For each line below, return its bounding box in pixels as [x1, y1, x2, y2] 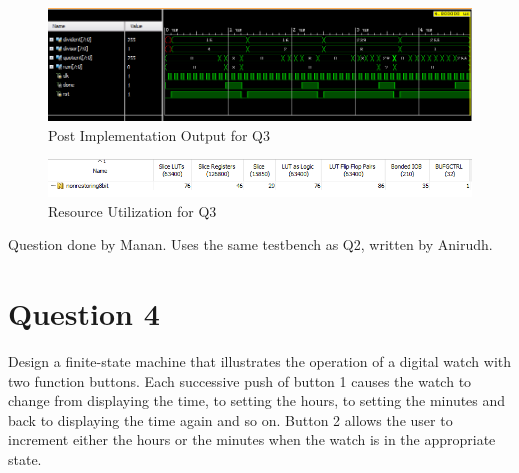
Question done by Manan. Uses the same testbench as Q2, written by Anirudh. [8, 234, 493, 255]
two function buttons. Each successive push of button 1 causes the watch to [8, 370, 472, 391]
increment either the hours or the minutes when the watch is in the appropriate [8, 429, 496, 450]
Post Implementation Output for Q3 [48, 124, 270, 145]
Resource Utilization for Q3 [48, 200, 217, 221]
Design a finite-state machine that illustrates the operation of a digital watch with [8, 350, 512, 371]
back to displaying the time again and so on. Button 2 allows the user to [8, 409, 453, 430]
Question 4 [8, 293, 160, 333]
